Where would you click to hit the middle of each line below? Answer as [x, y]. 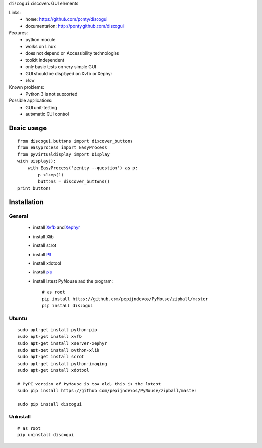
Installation [26, 202]
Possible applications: [31, 101]
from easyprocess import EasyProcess [63, 148]
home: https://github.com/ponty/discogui [66, 19]
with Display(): [37, 161]
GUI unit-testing [41, 107]
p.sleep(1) [51, 175]
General [19, 216]
